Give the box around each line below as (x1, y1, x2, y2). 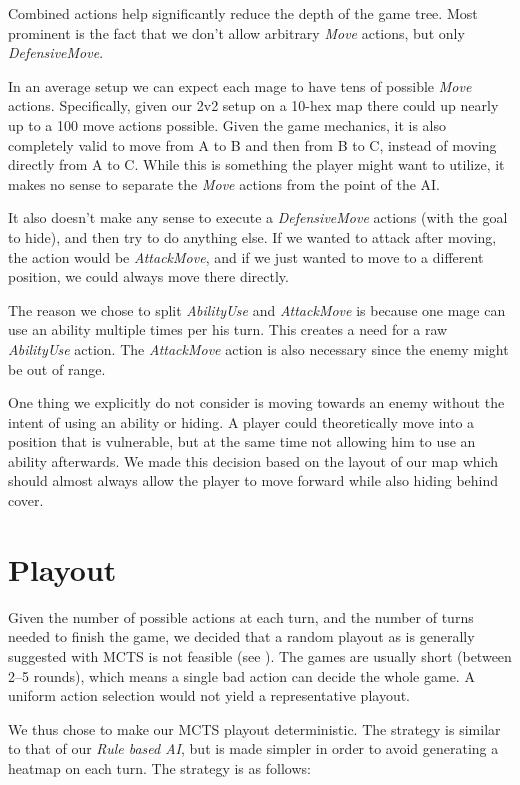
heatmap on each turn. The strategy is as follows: (8, 757, 311, 778)
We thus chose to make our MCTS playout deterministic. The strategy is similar (8, 718, 501, 739)
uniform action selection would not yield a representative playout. (8, 685, 411, 706)
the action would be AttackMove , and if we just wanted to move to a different (8, 246, 484, 267)
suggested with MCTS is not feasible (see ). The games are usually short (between (8, 645, 512, 666)
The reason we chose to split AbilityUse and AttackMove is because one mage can (8, 299, 506, 320)
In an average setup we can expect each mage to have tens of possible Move (8, 75, 472, 96)
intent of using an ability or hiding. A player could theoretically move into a (8, 411, 475, 432)
